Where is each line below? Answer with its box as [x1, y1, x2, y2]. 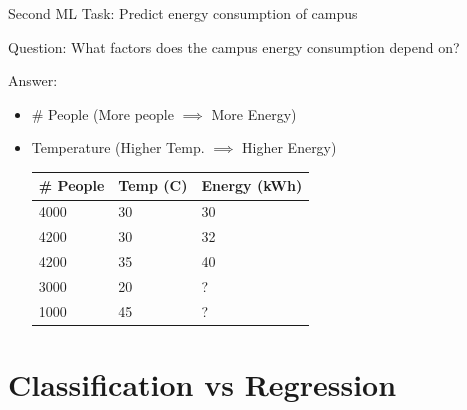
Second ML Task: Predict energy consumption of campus [8, 3, 358, 23]
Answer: [8, 70, 58, 91]
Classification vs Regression [8, 363, 397, 404]
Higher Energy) [242, 137, 337, 158]
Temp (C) [118, 175, 188, 196]
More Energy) [211, 103, 297, 124]
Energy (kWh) [201, 175, 303, 196]
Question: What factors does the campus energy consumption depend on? [8, 36, 460, 57]
